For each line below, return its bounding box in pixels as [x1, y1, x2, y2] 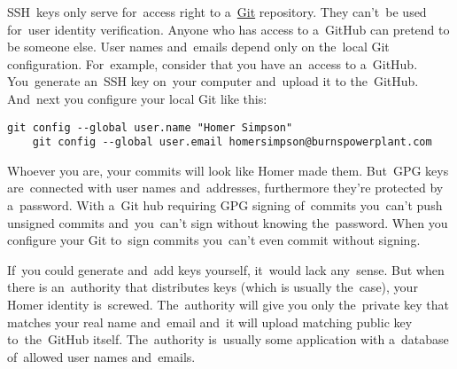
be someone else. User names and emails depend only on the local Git [7, 37, 390, 56]
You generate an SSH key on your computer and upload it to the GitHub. [7, 72, 419, 90]
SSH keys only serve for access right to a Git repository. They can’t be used [7, 3, 427, 20]
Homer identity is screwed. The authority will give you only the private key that [7, 295, 449, 314]
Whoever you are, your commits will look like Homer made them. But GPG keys [7, 161, 449, 179]
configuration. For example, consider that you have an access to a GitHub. [7, 54, 418, 73]
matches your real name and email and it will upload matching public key [7, 312, 413, 331]
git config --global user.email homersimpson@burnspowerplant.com [32, 136, 432, 149]
